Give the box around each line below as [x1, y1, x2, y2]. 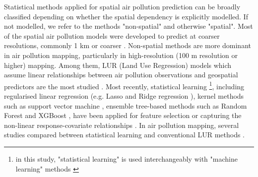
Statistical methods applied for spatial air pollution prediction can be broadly [4, 1, 241, 11]
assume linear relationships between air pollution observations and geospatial [4, 69, 238, 80]
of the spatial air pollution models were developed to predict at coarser [4, 30, 220, 41]
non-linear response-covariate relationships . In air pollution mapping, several [4, 119, 239, 130]
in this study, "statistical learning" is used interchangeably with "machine [15, 153, 238, 164]
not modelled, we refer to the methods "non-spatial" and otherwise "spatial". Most [4, 21, 253, 31]
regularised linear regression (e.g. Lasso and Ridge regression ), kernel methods [4, 91, 244, 101]
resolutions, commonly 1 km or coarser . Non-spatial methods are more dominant [4, 40, 251, 51]
